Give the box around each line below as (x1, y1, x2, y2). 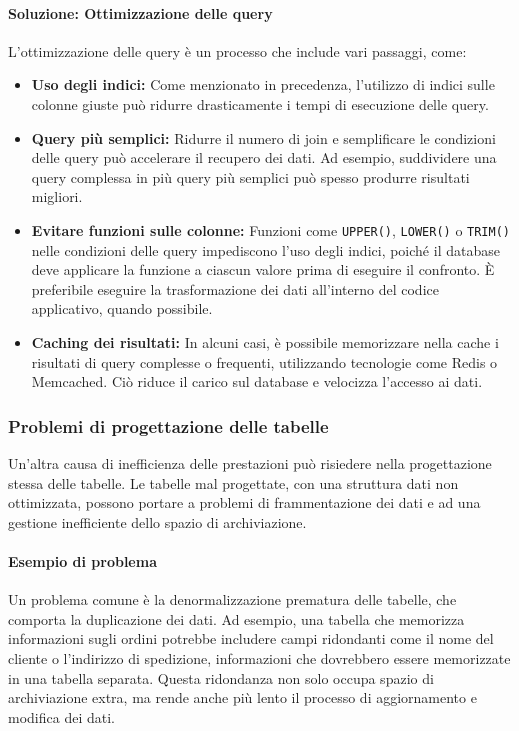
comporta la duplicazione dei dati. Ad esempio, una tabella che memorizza (8, 608, 465, 629)
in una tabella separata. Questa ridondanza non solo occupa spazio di (8, 667, 434, 688)
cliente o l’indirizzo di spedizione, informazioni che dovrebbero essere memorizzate (8, 647, 511, 668)
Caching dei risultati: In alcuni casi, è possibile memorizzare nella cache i (31, 331, 499, 352)
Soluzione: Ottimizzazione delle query (8, 2, 273, 23)
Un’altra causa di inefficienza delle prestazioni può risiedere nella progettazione (8, 452, 492, 473)
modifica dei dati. (8, 706, 115, 727)
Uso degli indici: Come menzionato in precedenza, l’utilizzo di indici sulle (31, 74, 495, 95)
